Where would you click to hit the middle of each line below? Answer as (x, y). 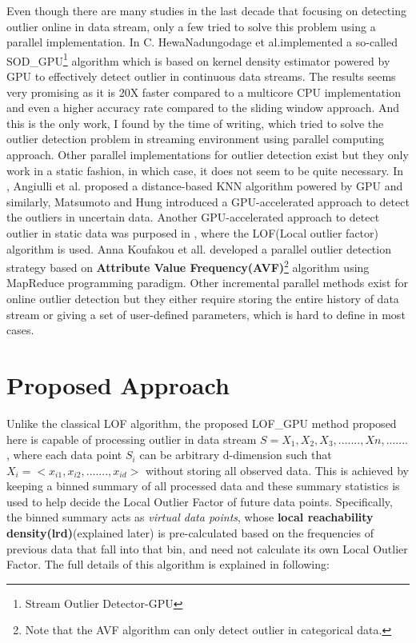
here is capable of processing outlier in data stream (132, 439)
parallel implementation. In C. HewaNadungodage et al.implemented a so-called (202, 42)
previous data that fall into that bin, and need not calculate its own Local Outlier (207, 548)
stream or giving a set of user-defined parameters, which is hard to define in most (206, 314)
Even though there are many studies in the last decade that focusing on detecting (206, 10)
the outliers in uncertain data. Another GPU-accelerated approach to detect (193, 217)
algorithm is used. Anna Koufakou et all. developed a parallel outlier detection (199, 248)
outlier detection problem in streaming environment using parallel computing (196, 139)
